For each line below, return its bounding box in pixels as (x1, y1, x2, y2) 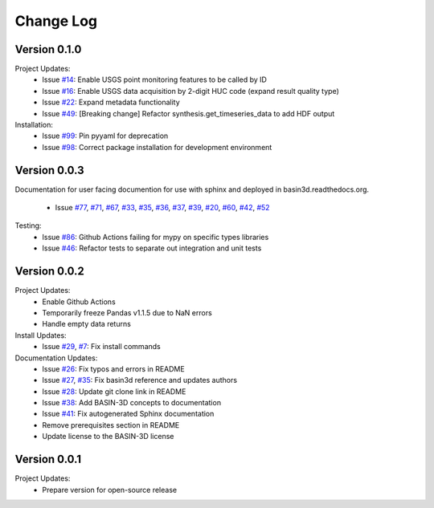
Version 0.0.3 (14, 163, 84, 177)
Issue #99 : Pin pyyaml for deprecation (42, 131, 169, 140)
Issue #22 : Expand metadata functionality (42, 97, 180, 108)
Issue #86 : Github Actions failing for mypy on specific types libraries (42, 232, 269, 242)
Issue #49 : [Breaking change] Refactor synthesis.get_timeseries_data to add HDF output (42, 108, 335, 118)
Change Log (14, 12, 98, 30)
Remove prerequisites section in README (42, 420, 180, 429)
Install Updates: (14, 330, 68, 340)
